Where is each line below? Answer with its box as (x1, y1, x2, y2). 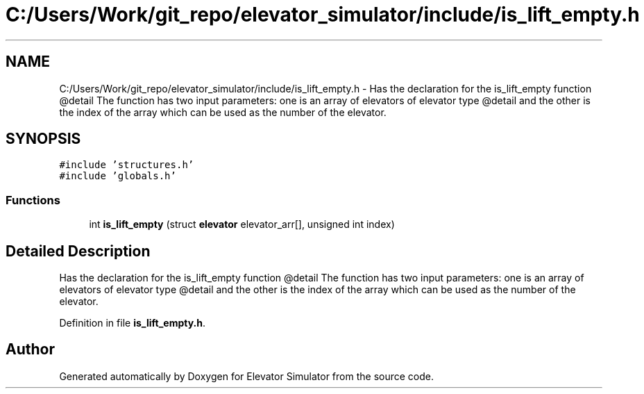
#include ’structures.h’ (59, 159, 194, 171)
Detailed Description (6, 242, 151, 260)
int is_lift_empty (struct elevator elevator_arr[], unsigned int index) (89, 218, 395, 231)
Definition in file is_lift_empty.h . (59, 317, 206, 329)
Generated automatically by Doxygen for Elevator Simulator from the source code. (59, 370, 434, 382)
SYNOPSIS (6, 130, 81, 148)
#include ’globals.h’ (59, 170, 176, 182)
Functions (6, 192, 60, 207)
